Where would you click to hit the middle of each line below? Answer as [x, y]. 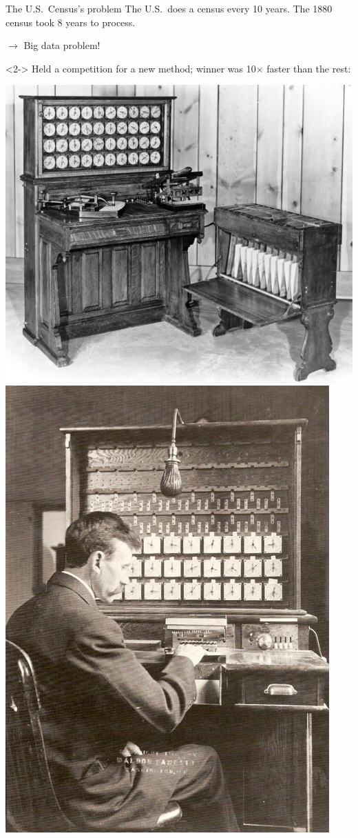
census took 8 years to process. [71, 22]
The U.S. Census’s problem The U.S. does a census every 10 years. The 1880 [169, 8]
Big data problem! [62, 45]
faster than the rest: [309, 68]
